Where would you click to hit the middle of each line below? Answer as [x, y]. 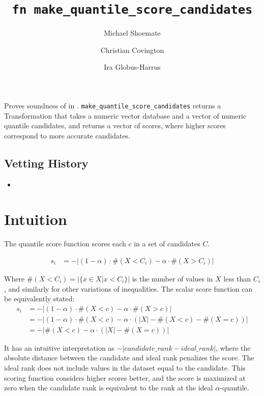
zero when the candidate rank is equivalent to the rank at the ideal [109, 388]
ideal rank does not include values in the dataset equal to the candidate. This [125, 368]
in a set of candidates [167, 244]
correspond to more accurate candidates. [67, 135]
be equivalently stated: [39, 299]
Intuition [36, 219]
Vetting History [46, 163]
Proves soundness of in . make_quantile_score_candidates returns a [113, 106]
